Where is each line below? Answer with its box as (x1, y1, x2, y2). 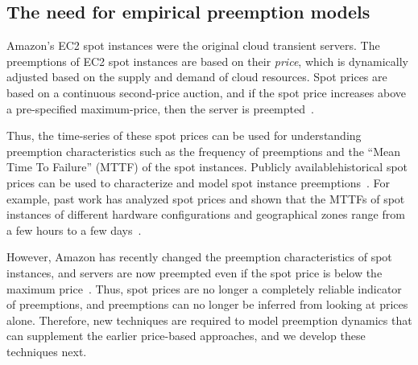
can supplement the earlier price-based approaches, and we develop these (6, 327, 366, 344)
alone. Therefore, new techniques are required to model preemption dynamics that (6, 311, 412, 328)
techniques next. (6, 342, 87, 359)
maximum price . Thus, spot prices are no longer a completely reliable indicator (6, 280, 402, 297)
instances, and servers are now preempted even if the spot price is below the (6, 264, 383, 281)
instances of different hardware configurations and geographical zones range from (6, 206, 405, 223)
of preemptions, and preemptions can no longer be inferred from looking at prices (6, 296, 408, 313)
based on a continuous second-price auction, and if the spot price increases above (6, 84, 407, 100)
